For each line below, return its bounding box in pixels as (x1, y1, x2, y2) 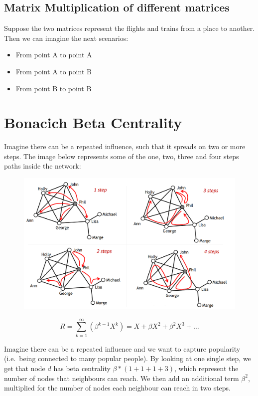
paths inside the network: (4, 161, 81, 171)
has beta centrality (53, 363, 111, 373)
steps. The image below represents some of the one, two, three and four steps (4, 151, 239, 161)
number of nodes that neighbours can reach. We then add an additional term (4, 373, 239, 383)
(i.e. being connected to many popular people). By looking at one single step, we (4, 353, 251, 364)
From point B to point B (15, 83, 92, 93)
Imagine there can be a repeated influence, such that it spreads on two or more (4, 141, 246, 152)
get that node (4, 363, 45, 373)
